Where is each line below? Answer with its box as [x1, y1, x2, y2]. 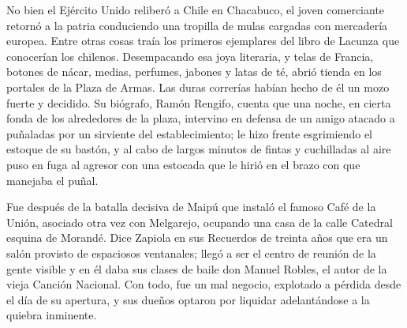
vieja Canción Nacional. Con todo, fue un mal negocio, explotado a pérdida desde [6, 276, 401, 292]
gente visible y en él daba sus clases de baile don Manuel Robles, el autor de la [6, 260, 387, 277]
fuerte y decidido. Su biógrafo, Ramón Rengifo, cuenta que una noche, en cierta [6, 94, 391, 111]
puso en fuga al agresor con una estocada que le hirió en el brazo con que [6, 156, 360, 172]
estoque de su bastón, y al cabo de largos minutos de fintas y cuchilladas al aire [6, 141, 391, 157]
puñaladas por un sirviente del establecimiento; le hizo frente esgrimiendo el [6, 125, 373, 141]
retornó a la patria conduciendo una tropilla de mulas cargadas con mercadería [6, 17, 388, 33]
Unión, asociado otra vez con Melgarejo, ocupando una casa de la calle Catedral [6, 213, 393, 230]
